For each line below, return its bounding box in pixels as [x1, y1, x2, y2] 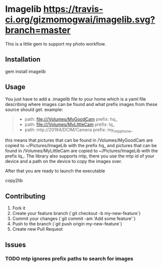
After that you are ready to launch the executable [5, 168, 106, 174]
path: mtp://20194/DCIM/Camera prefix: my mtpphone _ [24, 126, 133, 134]
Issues [5, 240, 26, 249]
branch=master [5, 25, 71, 36]
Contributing [5, 192, 46, 200]
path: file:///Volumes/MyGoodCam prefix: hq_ [24, 116, 118, 122]
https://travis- [43, 3, 103, 15]
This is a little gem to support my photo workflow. [5, 41, 106, 47]
